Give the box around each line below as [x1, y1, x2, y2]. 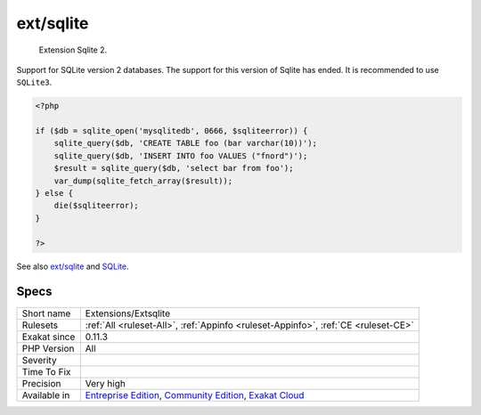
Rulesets [21, 319, 58, 331]
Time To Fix [21, 365, 71, 378]
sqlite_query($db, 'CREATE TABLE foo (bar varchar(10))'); [53, 138, 318, 149]
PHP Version [21, 342, 75, 354]
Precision [21, 377, 61, 389]
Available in [21, 388, 70, 401]
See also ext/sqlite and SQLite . [16, 261, 129, 272]
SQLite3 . [16, 77, 53, 88]
